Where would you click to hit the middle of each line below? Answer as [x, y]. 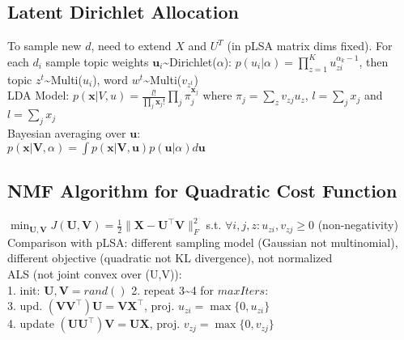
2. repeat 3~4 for [173, 289]
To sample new [45, 46]
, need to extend [131, 46]
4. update [31, 323]
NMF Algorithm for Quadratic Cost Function [202, 191]
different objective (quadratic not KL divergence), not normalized [170, 258]
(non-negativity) [358, 225]
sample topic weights [97, 61]
